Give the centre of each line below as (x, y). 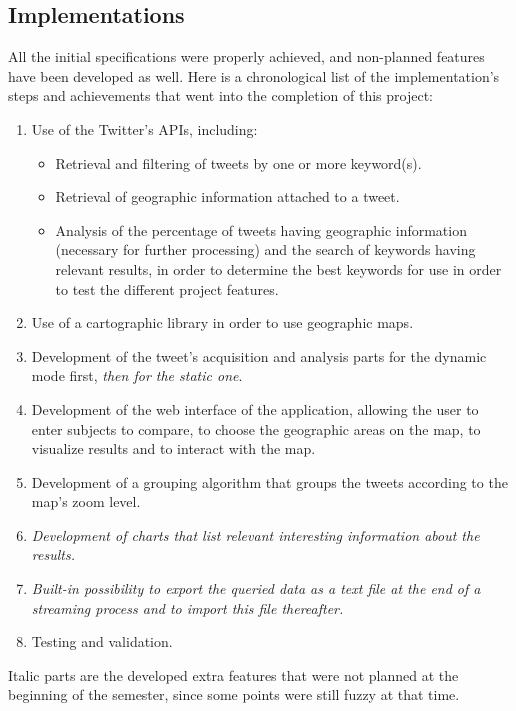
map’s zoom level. (86, 501)
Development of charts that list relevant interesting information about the (255, 534)
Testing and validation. (102, 641)
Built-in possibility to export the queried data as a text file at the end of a (256, 588)
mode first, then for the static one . (137, 375)
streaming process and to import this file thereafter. (187, 607)
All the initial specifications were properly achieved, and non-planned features (246, 56)
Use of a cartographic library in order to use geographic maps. (222, 322)
